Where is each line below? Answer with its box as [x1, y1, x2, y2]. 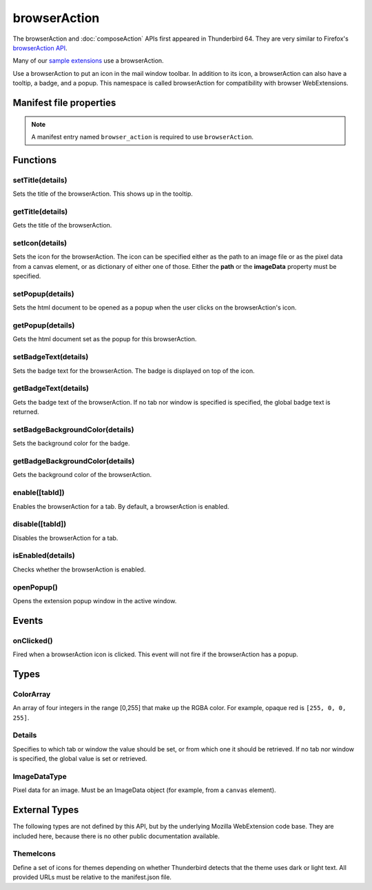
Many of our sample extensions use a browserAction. [12, 57, 165, 65]
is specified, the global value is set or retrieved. [12, 755, 147, 763]
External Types [12, 804, 79, 816]
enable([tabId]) [12, 488, 65, 498]
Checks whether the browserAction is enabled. [12, 565, 146, 574]
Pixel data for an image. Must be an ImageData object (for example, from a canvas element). [12, 786, 276, 794]
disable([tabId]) [12, 519, 67, 529]
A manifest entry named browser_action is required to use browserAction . [31, 132, 254, 141]
